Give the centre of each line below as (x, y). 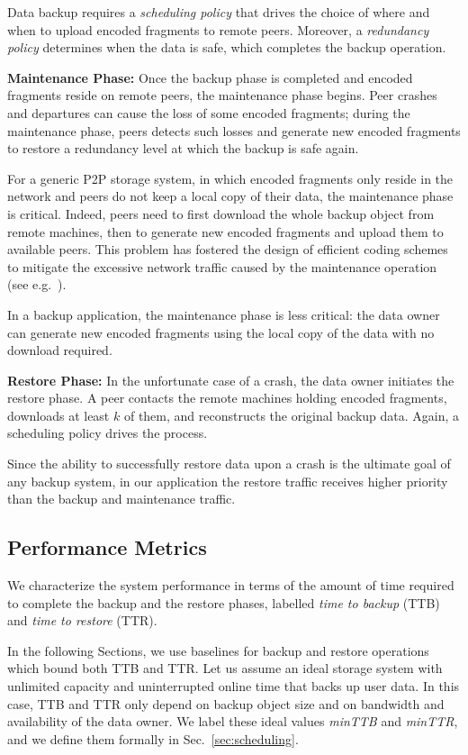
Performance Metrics (107, 547)
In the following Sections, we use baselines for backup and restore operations (218, 650)
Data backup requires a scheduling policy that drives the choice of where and (219, 12)
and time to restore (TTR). (82, 620)
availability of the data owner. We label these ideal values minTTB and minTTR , (233, 721)
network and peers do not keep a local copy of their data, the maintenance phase (230, 196)
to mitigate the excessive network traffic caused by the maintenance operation (222, 266)
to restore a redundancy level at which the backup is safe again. (183, 148)
